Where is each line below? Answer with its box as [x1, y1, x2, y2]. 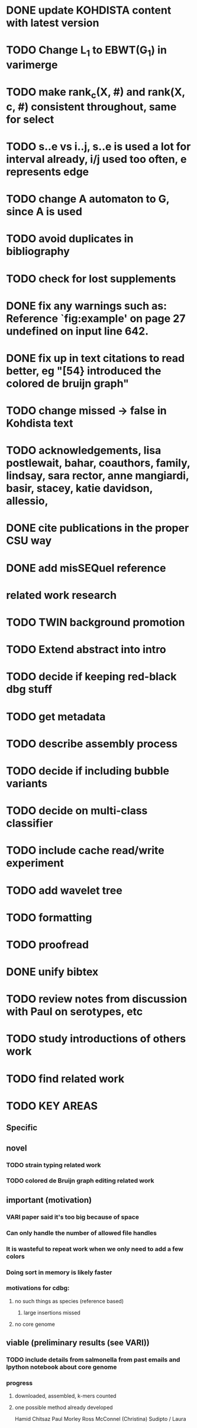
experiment [6, 856, 64, 870]
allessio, [6, 494, 49, 508]
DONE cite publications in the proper [6, 521, 189, 535]
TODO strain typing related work [6, 1161, 102, 1169]
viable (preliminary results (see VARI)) [6, 1338, 150, 1348]
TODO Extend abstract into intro [6, 643, 167, 657]
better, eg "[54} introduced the [6, 364, 162, 377]
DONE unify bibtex [6, 965, 99, 979]
